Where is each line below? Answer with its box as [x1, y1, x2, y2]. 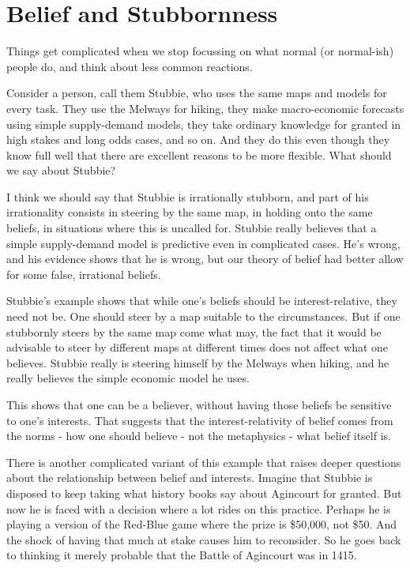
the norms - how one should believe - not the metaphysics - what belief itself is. [6, 427, 391, 444]
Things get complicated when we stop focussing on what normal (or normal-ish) [6, 43, 394, 59]
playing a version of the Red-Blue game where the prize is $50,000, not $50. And [6, 516, 397, 532]
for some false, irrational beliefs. [6, 265, 161, 282]
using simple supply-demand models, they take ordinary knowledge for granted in [6, 115, 401, 132]
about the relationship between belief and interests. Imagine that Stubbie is [6, 469, 373, 486]
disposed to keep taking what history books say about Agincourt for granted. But [6, 484, 402, 501]
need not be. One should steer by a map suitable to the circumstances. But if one [6, 308, 401, 325]
